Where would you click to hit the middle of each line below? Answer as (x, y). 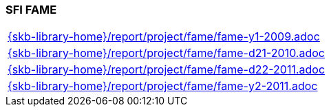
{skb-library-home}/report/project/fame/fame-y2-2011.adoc (163, 86)
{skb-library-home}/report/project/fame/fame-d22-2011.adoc (167, 70)
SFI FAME (31, 10)
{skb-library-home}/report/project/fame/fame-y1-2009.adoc (164, 37)
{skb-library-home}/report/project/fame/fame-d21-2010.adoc (166, 53)
